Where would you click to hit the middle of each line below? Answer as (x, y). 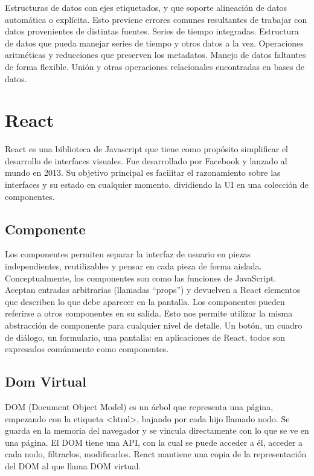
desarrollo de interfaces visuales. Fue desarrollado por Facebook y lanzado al (146, 160)
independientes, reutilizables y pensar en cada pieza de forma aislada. (133, 266)
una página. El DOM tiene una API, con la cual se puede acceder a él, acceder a (154, 442)
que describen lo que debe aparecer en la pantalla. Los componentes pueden (145, 301)
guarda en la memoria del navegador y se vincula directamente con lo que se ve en (157, 430)
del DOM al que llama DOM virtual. (73, 465)
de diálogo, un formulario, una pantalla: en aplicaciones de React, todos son (145, 337)
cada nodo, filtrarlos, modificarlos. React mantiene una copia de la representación (156, 454)
